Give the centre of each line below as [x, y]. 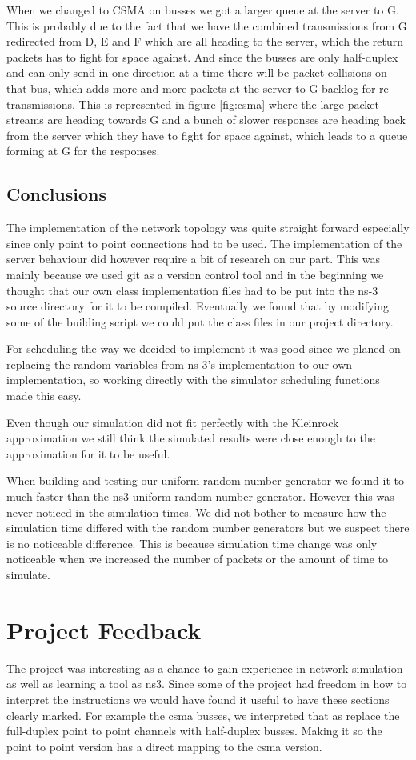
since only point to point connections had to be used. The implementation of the [204, 243]
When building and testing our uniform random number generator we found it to [205, 480]
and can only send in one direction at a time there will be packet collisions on [197, 72]
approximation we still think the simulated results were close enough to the [191, 438]
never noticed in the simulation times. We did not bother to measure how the [196, 512]
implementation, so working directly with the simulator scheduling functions [193, 380]
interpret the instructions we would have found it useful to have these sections [198, 699]
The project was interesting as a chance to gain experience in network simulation [205, 668]
